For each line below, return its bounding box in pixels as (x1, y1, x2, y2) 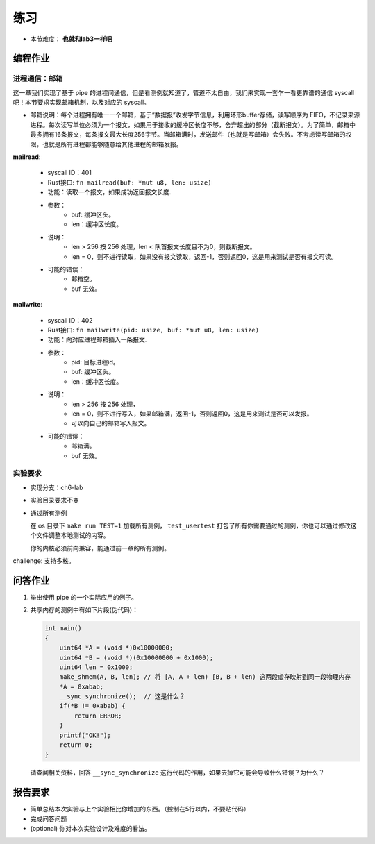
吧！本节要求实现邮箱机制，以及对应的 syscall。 (12, 98, 151, 107)
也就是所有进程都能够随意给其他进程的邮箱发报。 (42, 140, 183, 149)
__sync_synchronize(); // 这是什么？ (59, 693, 185, 700)
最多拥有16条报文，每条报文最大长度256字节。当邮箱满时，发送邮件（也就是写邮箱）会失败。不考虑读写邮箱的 (30, 130, 346, 139)
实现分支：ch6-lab (30, 483, 83, 491)
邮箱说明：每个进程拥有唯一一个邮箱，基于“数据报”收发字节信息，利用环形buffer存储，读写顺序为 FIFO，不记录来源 (30, 111, 360, 119)
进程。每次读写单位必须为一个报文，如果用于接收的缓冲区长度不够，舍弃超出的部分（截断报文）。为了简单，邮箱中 (30, 120, 356, 128)
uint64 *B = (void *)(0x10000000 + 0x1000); (59, 653, 214, 661)
